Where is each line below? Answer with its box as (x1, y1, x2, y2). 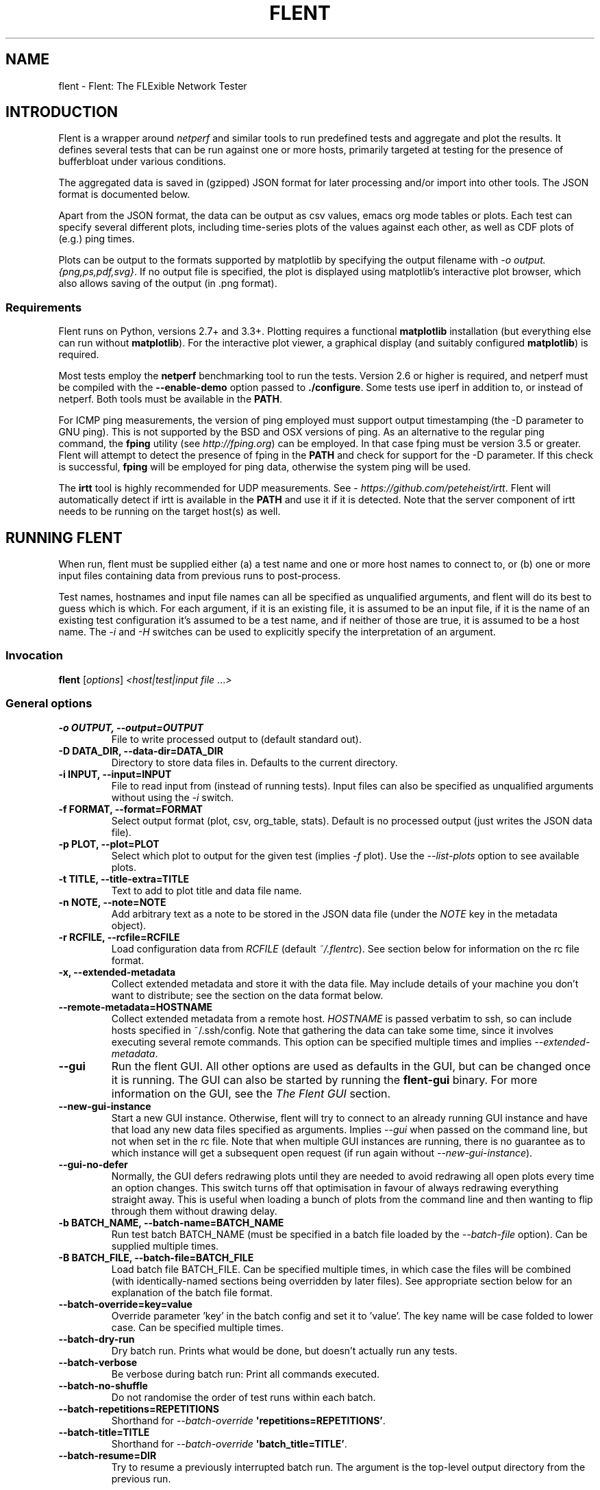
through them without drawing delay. (111, 1204, 277, 1217)
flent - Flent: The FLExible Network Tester (58, 79, 247, 92)
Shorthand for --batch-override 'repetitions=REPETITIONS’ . (111, 1414, 386, 1426)
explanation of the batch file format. (111, 1286, 273, 1298)
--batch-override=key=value (58, 1298, 192, 1310)
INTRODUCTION (5, 103, 118, 121)
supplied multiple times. (111, 1239, 219, 1252)
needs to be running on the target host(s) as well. (58, 505, 281, 518)
